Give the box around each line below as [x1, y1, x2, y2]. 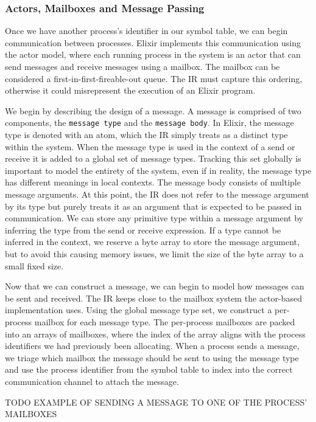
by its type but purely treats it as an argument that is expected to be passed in [5, 199, 302, 212]
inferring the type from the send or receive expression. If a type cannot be [5, 223, 281, 236]
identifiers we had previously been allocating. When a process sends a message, [5, 339, 300, 352]
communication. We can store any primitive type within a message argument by [5, 212, 303, 224]
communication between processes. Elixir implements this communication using [5, 36, 301, 49]
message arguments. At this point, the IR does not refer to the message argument [5, 188, 309, 200]
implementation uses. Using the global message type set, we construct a [5, 303, 272, 316]
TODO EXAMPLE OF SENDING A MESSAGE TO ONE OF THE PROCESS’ [5, 395, 307, 408]
